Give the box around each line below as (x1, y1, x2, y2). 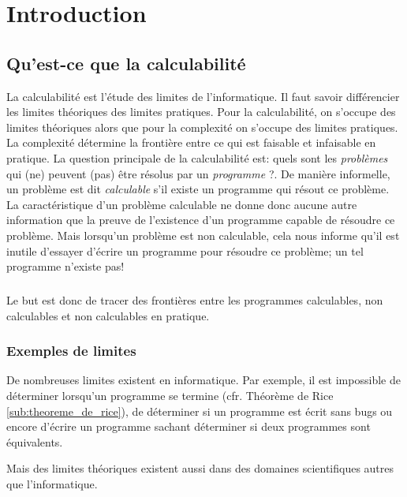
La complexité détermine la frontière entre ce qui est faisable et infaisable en (6, 134, 376, 151)
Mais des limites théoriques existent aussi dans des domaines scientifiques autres (6, 460, 394, 476)
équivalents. (6, 433, 63, 450)
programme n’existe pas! (6, 258, 125, 275)
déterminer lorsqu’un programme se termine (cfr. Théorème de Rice (6, 387, 334, 404)
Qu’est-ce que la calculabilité (6, 50, 246, 75)
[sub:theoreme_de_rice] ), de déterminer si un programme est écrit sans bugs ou (6, 402, 393, 419)
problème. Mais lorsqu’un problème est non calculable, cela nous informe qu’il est (6, 226, 400, 243)
